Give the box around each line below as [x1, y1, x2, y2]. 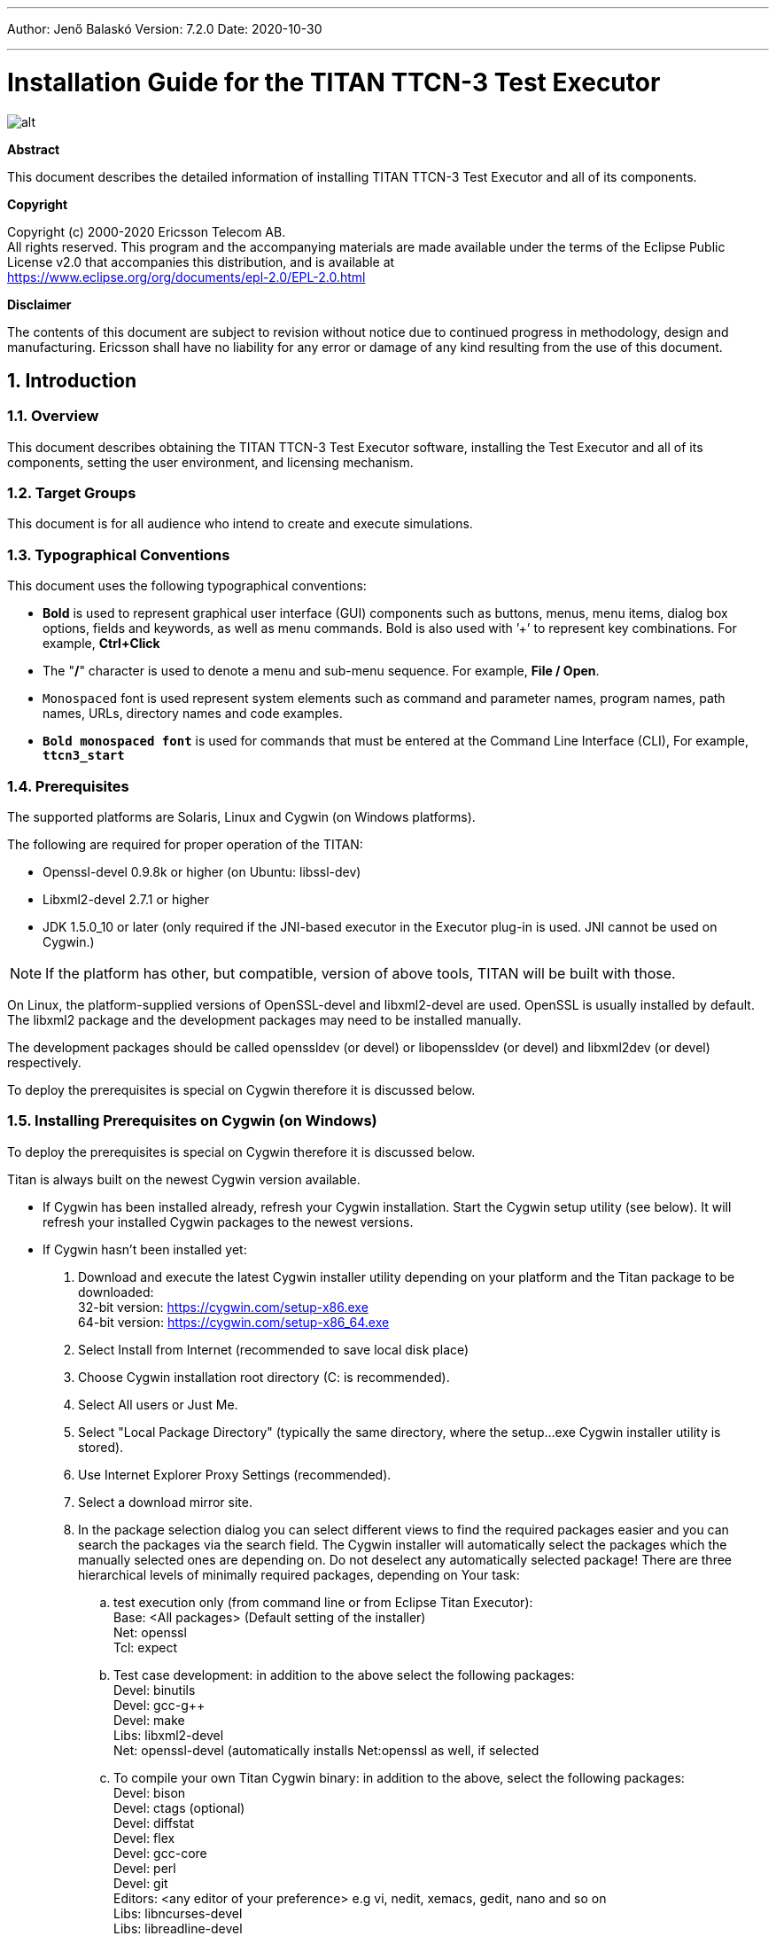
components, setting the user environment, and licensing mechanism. [7, 454, 414, 470]
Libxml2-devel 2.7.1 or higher [43, 891, 209, 907]
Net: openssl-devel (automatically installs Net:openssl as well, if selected [113, 1742, 539, 1758]
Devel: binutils [113, 1682, 196, 1698]
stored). [78, 1439, 124, 1455]
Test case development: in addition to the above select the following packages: [113, 1667, 575, 1682]
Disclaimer [7, 296, 72, 312]
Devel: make [113, 1712, 185, 1728]
